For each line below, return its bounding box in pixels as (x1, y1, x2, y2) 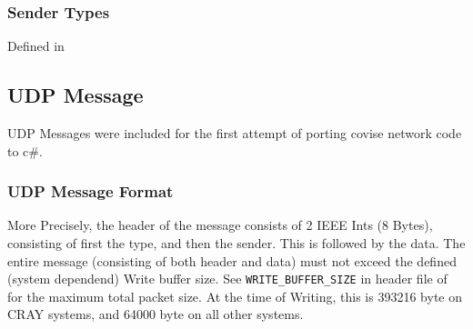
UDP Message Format (7, 180, 174, 203)
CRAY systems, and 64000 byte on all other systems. (7, 304, 304, 324)
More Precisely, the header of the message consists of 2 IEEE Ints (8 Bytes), (7, 215, 433, 234)
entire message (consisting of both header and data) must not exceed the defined (7, 251, 457, 270)
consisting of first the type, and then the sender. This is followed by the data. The (7, 234, 466, 253)
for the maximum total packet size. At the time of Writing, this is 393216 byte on (7, 286, 462, 305)
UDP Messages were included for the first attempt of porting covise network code (7, 124, 462, 143)
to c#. (7, 141, 43, 160)
